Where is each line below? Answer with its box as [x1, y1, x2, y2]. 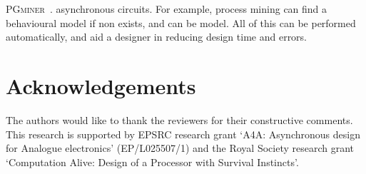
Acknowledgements [6, 71, 196, 100]
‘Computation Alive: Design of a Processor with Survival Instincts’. [6, 154, 299, 169]
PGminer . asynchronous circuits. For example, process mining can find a [6, 1, 327, 16]
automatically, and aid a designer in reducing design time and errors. [6, 29, 307, 44]
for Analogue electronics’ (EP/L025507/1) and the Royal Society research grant [6, 140, 355, 155]
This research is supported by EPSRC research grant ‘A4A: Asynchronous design [6, 126, 360, 141]
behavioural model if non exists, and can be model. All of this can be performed [6, 15, 356, 30]
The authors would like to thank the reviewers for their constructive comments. [6, 112, 353, 127]
